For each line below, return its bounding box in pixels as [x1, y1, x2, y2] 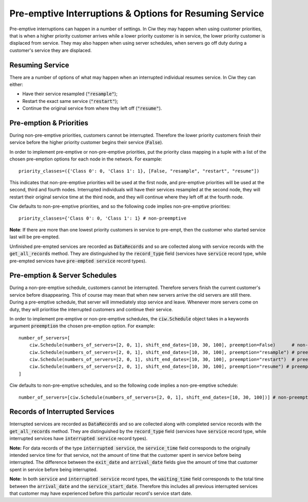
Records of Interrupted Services [9, 407, 115, 416]
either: [9, 81, 23, 87]
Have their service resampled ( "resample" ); [22, 91, 118, 97]
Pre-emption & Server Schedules [9, 271, 117, 280]
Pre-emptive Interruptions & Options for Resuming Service [9, 8, 264, 19]
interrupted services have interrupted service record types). [9, 435, 148, 442]
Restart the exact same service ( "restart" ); [22, 98, 119, 104]
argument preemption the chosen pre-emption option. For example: [9, 323, 156, 329]
